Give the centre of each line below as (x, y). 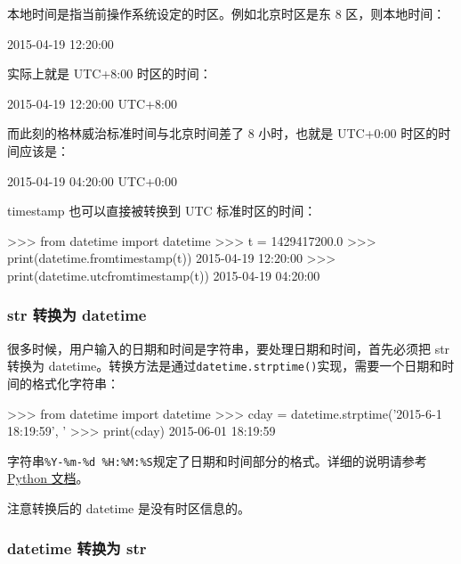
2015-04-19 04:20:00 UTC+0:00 (92, 180)
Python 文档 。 (48, 478)
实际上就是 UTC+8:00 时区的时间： (109, 74)
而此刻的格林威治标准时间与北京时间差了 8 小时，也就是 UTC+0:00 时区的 (223, 133)
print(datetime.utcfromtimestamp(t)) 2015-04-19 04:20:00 (164, 275)
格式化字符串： (75, 383)
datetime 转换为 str (77, 548)
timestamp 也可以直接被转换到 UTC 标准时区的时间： (162, 211)
